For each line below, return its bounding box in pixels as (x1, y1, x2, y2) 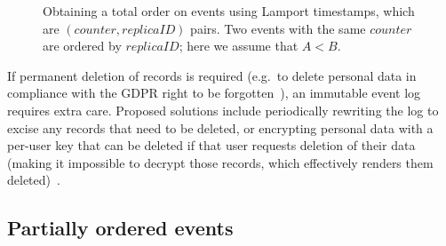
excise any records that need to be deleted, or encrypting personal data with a (7, 118, 434, 137)
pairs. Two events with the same (190, 19, 366, 37)
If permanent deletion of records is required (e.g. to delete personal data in (7, 66, 417, 84)
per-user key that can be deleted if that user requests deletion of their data (7, 136, 416, 155)
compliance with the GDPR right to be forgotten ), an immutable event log (7, 83, 421, 102)
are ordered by (43, 36, 122, 55)
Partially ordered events (7, 214, 234, 242)
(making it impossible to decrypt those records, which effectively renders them (7, 153, 434, 171)
